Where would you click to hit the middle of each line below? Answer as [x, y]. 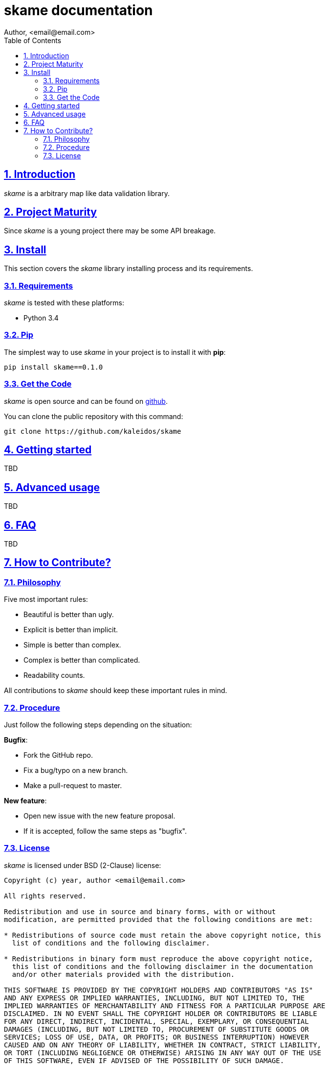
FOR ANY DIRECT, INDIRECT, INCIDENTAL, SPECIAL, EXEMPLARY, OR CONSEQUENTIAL [156, 1021]
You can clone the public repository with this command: [94, 416]
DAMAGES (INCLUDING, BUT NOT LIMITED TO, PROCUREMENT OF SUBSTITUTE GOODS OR [156, 1029]
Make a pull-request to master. [73, 786]
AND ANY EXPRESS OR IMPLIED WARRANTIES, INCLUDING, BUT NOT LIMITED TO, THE [154, 998]
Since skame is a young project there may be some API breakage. [110, 231]
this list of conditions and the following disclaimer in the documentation [163, 966]
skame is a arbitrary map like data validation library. [87, 193]
